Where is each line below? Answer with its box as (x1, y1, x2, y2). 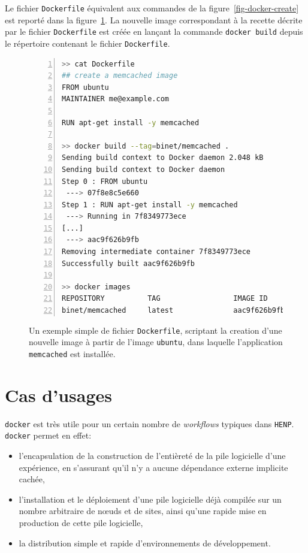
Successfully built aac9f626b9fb (62, 259, 195, 268)
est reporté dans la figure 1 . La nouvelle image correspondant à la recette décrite (5, 13, 303, 26)
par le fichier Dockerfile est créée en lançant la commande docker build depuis (5, 25, 303, 38)
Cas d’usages (5, 382, 113, 407)
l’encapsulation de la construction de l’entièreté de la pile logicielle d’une (19, 449, 286, 462)
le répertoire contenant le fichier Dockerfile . (5, 37, 170, 49)
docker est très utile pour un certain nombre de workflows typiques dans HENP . (5, 417, 294, 430)
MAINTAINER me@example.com (62, 95, 169, 104)
